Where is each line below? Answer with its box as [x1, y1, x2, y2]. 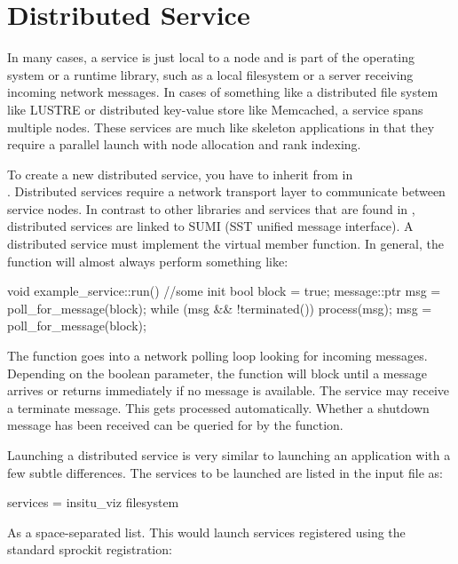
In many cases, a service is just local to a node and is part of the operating [7, 48, 415, 67]
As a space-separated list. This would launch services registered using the [7, 522, 406, 541]
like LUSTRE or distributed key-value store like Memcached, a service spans [7, 99, 423, 118]
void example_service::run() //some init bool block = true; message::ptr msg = [7, 282, 441, 300]
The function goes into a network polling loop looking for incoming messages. [7, 346, 428, 365]
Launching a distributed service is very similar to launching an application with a [7, 446, 451, 464]
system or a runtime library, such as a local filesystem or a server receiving [7, 65, 414, 83]
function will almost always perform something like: [7, 251, 288, 270]
